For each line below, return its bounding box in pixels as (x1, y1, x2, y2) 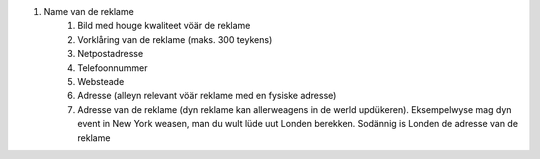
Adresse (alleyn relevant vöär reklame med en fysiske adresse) (77, 90, 337, 102)
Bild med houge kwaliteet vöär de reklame (77, 20, 251, 32)
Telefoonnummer (77, 61, 148, 74)
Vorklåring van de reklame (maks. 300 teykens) (77, 33, 273, 45)
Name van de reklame (43, 6, 134, 17)
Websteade (77, 75, 125, 87)
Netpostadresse (77, 48, 144, 60)
